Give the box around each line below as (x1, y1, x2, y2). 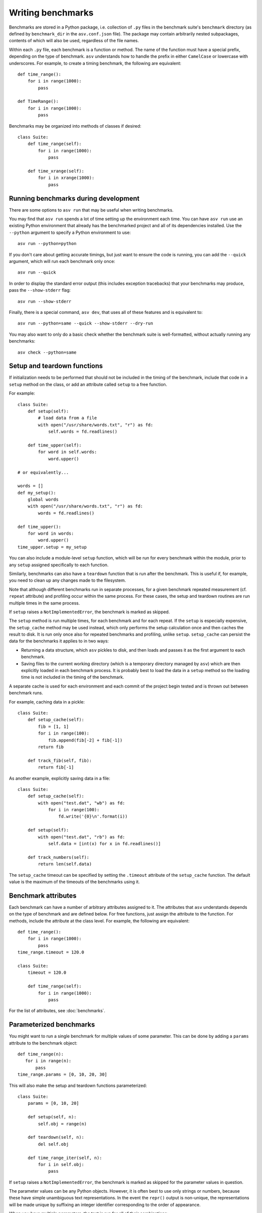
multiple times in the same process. (9, 600, 80, 606)
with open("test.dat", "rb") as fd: (38, 834, 126, 839)
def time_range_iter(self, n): (27, 1155, 102, 1161)
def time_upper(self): (27, 442, 82, 448)
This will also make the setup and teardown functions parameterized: (9, 1082, 147, 1088)
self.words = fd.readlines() (48, 429, 117, 434)
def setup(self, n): (27, 1114, 77, 1120)
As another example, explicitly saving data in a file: (9, 775, 111, 781)
